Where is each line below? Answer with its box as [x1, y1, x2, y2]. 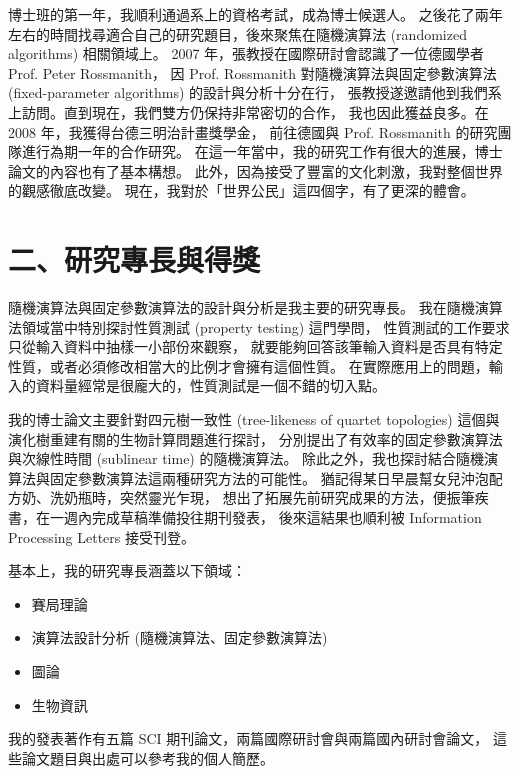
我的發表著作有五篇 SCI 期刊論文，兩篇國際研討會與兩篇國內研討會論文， [8, 728, 489, 749]
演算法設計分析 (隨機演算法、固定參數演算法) [31, 627, 328, 648]
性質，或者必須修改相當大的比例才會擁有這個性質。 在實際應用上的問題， [8, 355, 489, 376]
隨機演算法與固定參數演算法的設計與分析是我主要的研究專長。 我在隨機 [8, 297, 475, 318]
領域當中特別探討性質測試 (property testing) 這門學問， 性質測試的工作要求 [21, 316, 510, 337]
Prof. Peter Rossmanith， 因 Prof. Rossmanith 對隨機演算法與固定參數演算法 [8, 62, 497, 83]
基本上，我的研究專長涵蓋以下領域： [8, 560, 246, 581]
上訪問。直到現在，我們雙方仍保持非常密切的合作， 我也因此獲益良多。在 [8, 101, 489, 122]
